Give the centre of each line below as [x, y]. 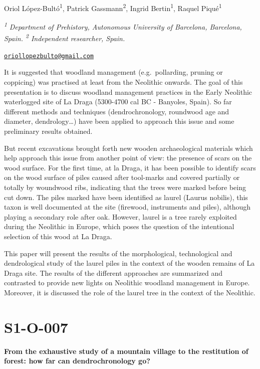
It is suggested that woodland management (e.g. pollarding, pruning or [113, 72]
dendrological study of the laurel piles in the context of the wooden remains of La [129, 263]
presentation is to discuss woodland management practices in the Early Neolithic [128, 91]
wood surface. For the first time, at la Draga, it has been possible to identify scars [130, 167]
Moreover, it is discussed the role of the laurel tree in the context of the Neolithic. [130, 292]
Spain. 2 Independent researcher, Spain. [65, 38]
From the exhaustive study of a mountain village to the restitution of [126, 351]
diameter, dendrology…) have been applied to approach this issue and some [119, 121]
